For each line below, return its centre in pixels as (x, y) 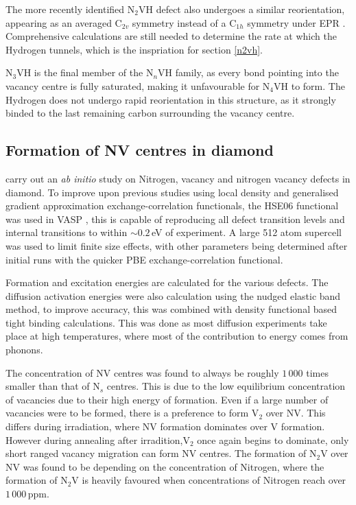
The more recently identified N (70, 9)
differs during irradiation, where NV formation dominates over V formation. (165, 426)
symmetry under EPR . (296, 22)
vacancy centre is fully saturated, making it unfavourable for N (138, 85)
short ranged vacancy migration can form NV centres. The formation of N (161, 453)
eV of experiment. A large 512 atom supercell (247, 232)
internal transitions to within (67, 232)
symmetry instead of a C (184, 22)
